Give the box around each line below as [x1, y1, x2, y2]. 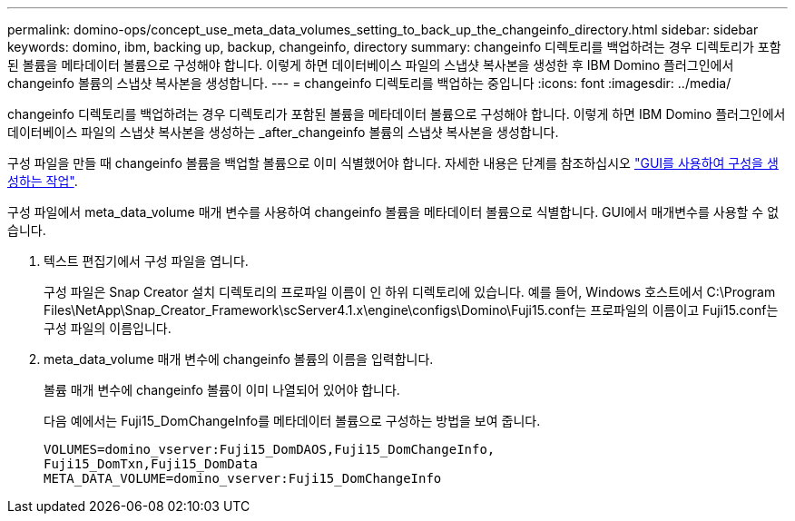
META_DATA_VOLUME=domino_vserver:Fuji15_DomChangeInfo [44, 471, 442, 486]
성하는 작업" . [7, 173, 78, 189]
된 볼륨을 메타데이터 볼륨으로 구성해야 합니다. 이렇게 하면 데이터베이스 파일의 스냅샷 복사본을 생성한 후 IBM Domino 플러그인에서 [7, 57, 734, 73]
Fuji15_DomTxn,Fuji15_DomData [44, 457, 259, 471]
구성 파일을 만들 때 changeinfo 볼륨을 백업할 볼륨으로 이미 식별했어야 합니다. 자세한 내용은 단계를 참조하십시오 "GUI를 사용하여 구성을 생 [7, 155, 779, 171]
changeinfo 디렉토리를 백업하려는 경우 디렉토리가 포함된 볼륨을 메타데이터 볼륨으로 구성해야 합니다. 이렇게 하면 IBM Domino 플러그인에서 [7, 106, 786, 122]
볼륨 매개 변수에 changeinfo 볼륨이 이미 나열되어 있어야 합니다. [44, 382, 400, 398]
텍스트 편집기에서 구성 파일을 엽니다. [44, 253, 249, 269]
